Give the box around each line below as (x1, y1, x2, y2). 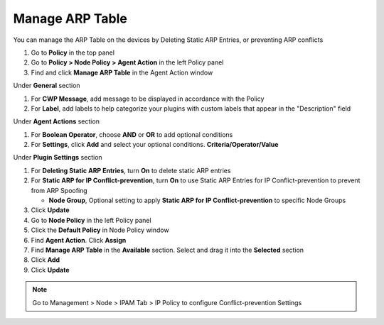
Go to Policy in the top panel (31, 48, 115, 57)
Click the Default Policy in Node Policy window (31, 226, 170, 234)
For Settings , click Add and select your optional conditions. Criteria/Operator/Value (31, 141, 279, 149)
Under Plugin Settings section (13, 153, 102, 162)
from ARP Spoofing (31, 186, 88, 194)
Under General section (13, 82, 81, 90)
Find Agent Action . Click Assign (31, 236, 127, 244)
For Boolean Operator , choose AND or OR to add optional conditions (31, 130, 233, 138)
